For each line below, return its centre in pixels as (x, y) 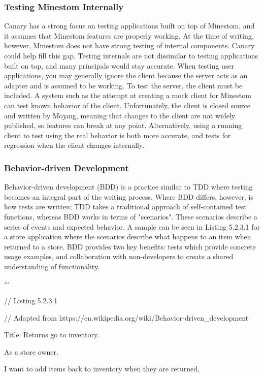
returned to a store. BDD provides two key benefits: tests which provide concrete (130, 246)
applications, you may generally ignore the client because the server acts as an (126, 75)
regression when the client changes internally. (74, 145)
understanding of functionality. (52, 266)
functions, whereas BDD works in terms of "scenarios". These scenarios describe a (131, 216)
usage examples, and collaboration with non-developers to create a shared (119, 256)
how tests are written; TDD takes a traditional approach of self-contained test (126, 207)
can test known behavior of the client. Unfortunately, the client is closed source (127, 105)
